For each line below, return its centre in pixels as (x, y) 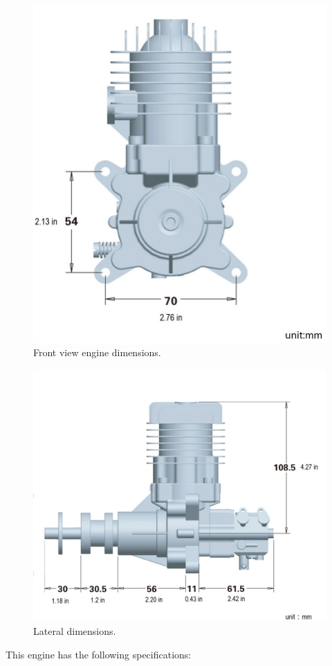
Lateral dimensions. (75, 631)
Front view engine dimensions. (97, 352)
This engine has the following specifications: (99, 654)
